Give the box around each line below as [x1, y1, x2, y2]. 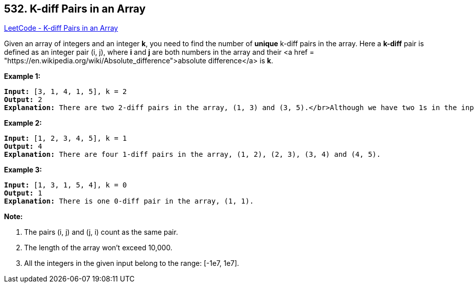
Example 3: [4, 165, 42, 174]
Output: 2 [4, 95, 42, 104]
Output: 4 [4, 142, 42, 151]
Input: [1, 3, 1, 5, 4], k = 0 [4, 181, 127, 189]
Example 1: [4, 72, 41, 81]
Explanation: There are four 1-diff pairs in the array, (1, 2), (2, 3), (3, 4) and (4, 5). [4, 150, 381, 159]
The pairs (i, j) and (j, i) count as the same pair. [24, 228, 178, 237]
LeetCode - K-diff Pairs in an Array [4, 24, 118, 33]
